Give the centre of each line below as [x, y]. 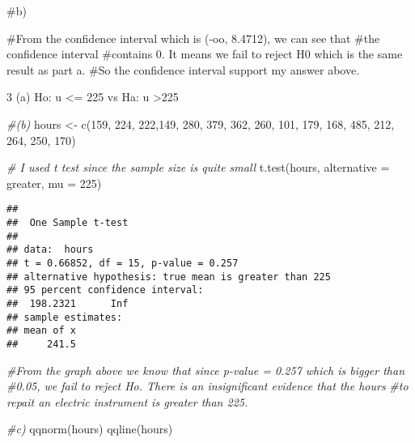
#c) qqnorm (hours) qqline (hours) [90, 429]
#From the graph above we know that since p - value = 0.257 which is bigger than [206, 370]
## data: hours [50, 250]
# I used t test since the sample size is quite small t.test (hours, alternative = [198, 167]
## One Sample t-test [68, 223]
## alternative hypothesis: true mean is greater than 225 [169, 277]
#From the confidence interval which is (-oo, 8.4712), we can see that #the [193, 38]
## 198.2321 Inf [68, 303]
